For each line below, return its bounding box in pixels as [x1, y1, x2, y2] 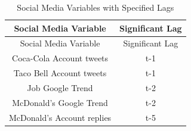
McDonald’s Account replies [9, 111, 112, 123]
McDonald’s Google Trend [12, 96, 108, 108]
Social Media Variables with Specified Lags [17, 1, 174, 13]
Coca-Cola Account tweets [12, 52, 109, 64]
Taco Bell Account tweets [13, 67, 107, 79]
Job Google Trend [27, 81, 93, 93]
